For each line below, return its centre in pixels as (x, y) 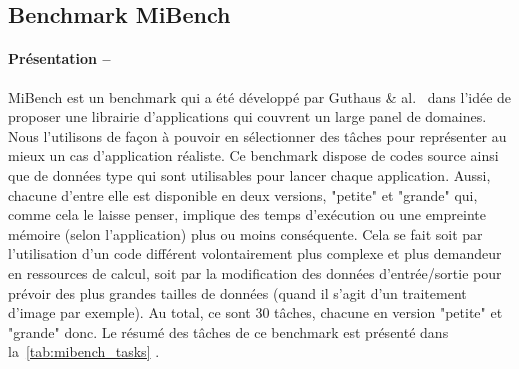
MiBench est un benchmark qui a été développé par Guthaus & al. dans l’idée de (260, 96)
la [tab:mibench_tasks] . (84, 351)
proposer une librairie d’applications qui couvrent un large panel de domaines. (247, 116)
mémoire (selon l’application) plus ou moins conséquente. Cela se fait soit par (245, 233)
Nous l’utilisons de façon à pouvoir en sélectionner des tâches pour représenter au (257, 135)
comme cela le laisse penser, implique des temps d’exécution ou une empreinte (247, 214)
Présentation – (59, 58)
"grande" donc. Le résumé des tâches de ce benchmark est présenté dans (228, 331)
